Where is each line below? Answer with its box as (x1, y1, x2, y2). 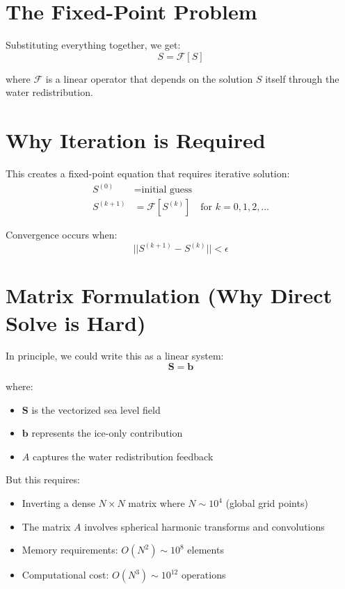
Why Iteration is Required (6, 126, 266, 154)
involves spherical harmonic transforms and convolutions (84, 519, 325, 533)
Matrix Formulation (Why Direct (6, 281, 332, 309)
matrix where (128, 496, 185, 510)
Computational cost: (22, 567, 109, 582)
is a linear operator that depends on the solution (45, 71, 253, 86)
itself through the (265, 71, 339, 86)
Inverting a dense (22, 496, 95, 510)
